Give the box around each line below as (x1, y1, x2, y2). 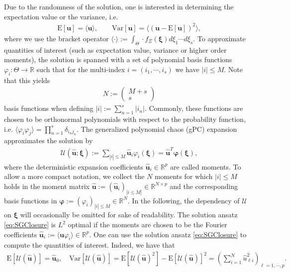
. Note (224, 64, 243, 74)
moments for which (154, 171, 213, 181)
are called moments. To (170, 161, 241, 172)
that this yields (4, 75, 50, 85)
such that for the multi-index (36, 64, 125, 74)
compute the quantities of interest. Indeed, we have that (4, 240, 175, 250)
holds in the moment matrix (4, 181, 90, 191)
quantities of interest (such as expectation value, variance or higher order (4, 44, 227, 55)
